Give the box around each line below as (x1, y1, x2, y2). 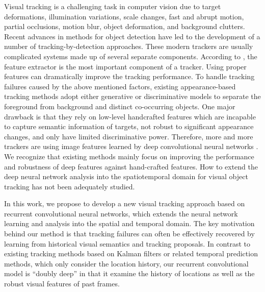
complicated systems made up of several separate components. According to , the (4, 51, 257, 61)
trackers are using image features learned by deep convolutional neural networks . (4, 141, 258, 152)
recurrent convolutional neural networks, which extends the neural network (4, 208, 238, 218)
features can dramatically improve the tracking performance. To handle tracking (4, 71, 255, 82)
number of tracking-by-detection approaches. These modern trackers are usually (4, 41, 253, 52)
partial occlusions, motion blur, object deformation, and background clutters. (4, 21, 245, 32)
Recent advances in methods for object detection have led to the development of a (4, 31, 260, 41)
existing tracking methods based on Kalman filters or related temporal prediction (4, 248, 258, 259)
